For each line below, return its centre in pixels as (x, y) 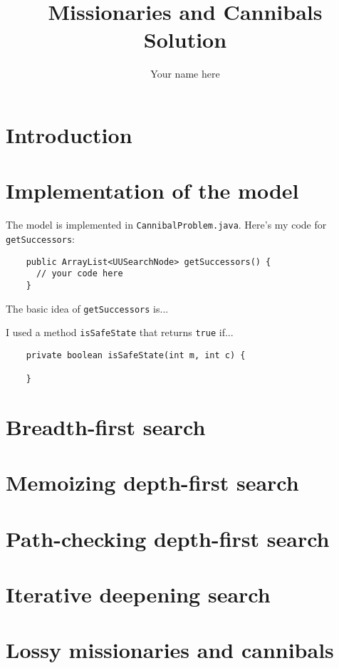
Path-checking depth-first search (168, 538)
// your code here (79, 274)
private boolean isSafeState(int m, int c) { (136, 355)
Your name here (185, 74)
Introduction (69, 134)
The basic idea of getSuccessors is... (87, 308)
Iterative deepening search (138, 594)
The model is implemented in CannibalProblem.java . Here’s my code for (166, 225)
